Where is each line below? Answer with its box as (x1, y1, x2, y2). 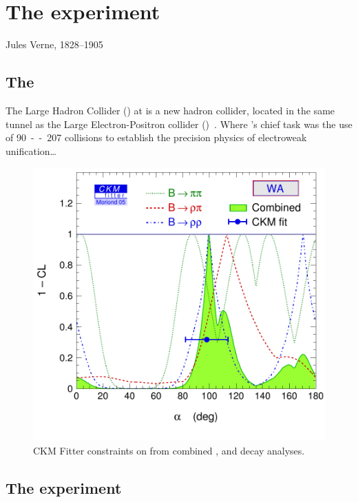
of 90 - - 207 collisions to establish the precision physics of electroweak (6, 130, 307, 145)
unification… (6, 143, 56, 158)
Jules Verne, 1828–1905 (6, 37, 103, 52)
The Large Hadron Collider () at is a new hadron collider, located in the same (6, 103, 335, 117)
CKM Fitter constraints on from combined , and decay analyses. (33, 443, 305, 457)
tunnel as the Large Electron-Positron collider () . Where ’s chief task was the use (6, 116, 352, 131)
